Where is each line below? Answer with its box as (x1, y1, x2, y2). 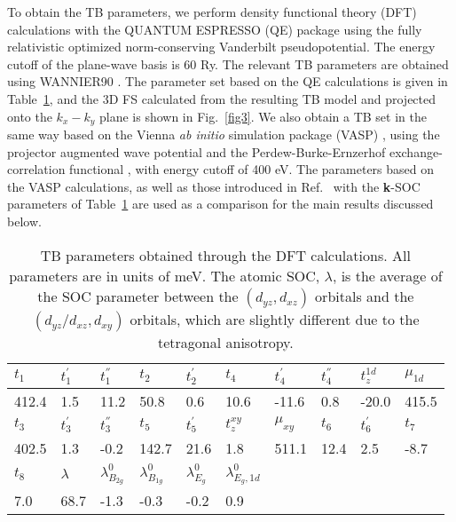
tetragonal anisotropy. (158, 331, 294, 352)
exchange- (389, 142, 443, 161)
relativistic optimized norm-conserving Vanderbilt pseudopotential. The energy (7, 37, 436, 56)
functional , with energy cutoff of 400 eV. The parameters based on (69, 160, 435, 178)
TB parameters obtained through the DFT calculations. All (40, 244, 411, 265)
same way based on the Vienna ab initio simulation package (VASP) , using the (7, 125, 440, 144)
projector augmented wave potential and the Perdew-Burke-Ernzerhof (7, 142, 386, 161)
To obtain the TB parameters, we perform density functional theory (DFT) (7, 3, 417, 20)
